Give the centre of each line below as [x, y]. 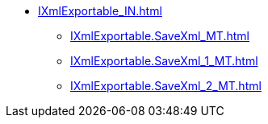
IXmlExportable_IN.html [100, 11]
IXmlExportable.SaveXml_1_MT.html [164, 61]
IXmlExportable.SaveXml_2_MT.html [166, 86]
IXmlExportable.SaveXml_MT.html [160, 36]
